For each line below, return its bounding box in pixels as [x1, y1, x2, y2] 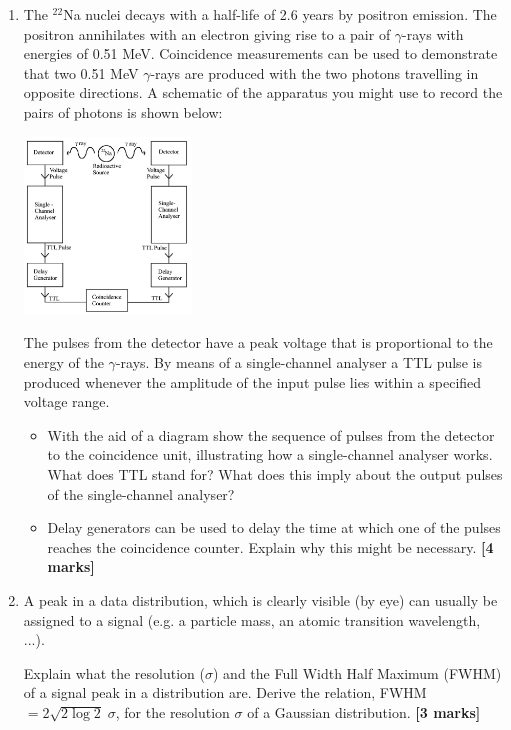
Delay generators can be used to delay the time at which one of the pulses [47, 517, 501, 538]
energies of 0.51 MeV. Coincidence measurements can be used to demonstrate [23, 43, 498, 64]
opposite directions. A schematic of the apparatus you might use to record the [23, 82, 503, 103]
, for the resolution [115, 701, 230, 722]
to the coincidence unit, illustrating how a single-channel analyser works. [47, 444, 493, 465]
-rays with [402, 23, 464, 44]
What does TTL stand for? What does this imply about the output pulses [47, 464, 503, 485]
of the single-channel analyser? [47, 483, 235, 504]
